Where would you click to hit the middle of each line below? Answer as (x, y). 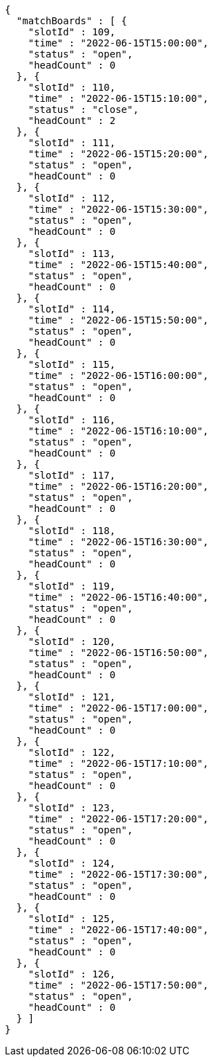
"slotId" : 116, (72, 420)
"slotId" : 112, (72, 198)
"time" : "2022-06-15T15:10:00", (118, 98)
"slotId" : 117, (72, 475)
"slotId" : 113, (72, 254)
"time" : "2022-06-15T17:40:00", (118, 930)
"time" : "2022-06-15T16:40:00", (118, 597)
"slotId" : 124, (72, 863)
